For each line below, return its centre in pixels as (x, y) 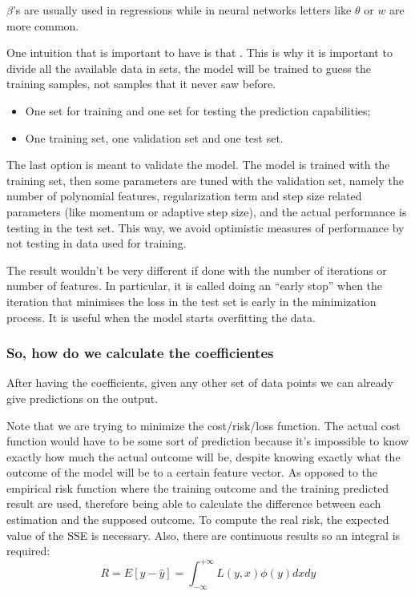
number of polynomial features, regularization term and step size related (184, 196)
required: (28, 551)
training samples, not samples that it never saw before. (141, 84)
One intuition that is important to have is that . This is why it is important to (199, 52)
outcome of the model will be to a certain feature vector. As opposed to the (192, 472)
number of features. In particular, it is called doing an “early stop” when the (195, 286)
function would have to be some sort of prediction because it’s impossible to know (207, 441)
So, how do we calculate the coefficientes (140, 353)
